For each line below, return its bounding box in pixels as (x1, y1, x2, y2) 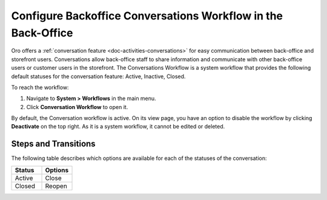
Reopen (45, 182, 68, 190)
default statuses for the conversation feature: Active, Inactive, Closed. (11, 73, 186, 80)
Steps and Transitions (11, 139, 96, 149)
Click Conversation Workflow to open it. (26, 103, 128, 110)
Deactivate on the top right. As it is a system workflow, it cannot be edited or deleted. (11, 123, 225, 130)
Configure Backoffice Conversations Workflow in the (11, 9, 283, 22)
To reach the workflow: (11, 84, 69, 91)
